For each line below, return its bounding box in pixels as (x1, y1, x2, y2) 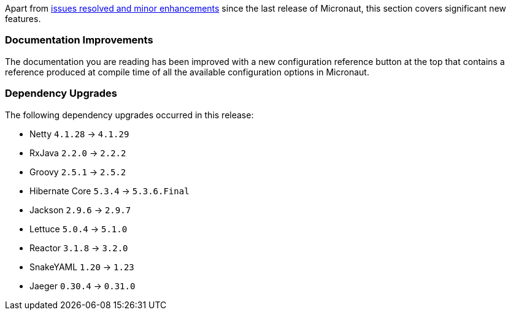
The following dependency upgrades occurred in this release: (5, 109, 254, 120)
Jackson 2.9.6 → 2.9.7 (29, 204, 131, 215)
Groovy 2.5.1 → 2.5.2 (29, 166, 126, 177)
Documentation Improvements (5, 34, 153, 47)
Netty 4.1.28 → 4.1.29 (29, 128, 129, 139)
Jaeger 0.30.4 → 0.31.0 (29, 280, 136, 291)
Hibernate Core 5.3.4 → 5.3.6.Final (29, 185, 190, 196)
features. (5, 13, 41, 24)
